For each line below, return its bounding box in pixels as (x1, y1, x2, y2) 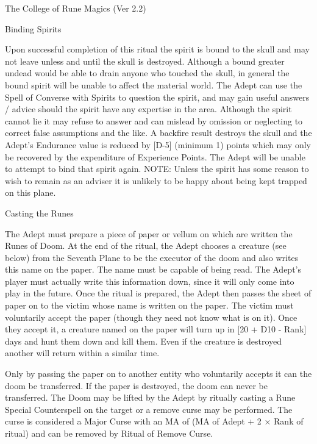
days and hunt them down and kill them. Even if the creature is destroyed (5, 334, 282, 347)
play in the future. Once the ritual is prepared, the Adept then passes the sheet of (5, 287, 312, 299)
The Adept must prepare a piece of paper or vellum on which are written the (5, 227, 293, 240)
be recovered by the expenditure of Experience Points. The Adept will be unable (5, 150, 305, 163)
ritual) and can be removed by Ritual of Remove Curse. (5, 427, 213, 439)
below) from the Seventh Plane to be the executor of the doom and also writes (5, 251, 299, 263)
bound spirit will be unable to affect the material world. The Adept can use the (5, 78, 302, 91)
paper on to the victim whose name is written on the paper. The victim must (5, 299, 294, 312)
